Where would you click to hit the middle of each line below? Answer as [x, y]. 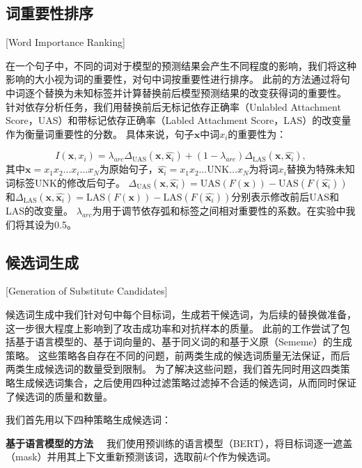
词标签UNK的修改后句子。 [65, 182]
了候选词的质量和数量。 [59, 396]
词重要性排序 [49, 13]
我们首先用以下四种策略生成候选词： [88, 420]
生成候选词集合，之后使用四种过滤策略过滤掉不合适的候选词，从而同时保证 [186, 382]
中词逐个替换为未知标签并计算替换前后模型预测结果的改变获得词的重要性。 [176, 92]
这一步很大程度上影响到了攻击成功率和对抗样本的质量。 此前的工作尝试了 [173, 328]
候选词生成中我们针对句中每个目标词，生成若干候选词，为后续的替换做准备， [181, 314]
